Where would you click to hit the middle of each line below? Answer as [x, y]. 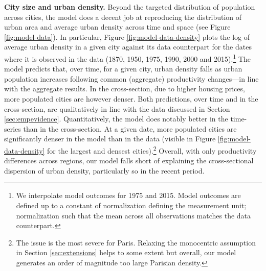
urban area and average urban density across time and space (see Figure [117, 27]
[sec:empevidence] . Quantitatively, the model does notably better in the [116, 119]
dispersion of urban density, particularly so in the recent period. [104, 170]
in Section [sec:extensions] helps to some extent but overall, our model [126, 252]
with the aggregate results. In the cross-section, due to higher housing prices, [125, 89]
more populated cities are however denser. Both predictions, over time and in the [131, 98]
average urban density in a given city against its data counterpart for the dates [128, 47]
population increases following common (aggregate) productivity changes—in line [131, 78]
